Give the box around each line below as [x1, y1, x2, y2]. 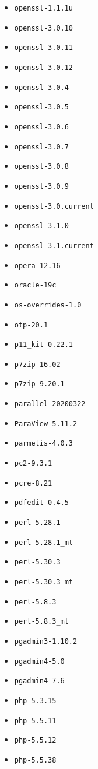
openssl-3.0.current [14, 202, 94, 210]
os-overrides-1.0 [14, 300, 82, 309]
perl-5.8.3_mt [14, 617, 69, 626]
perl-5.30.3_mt [14, 578, 73, 587]
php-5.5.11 [14, 716, 57, 725]
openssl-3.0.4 [14, 83, 69, 92]
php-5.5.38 [14, 755, 57, 764]
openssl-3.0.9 [14, 182, 69, 190]
